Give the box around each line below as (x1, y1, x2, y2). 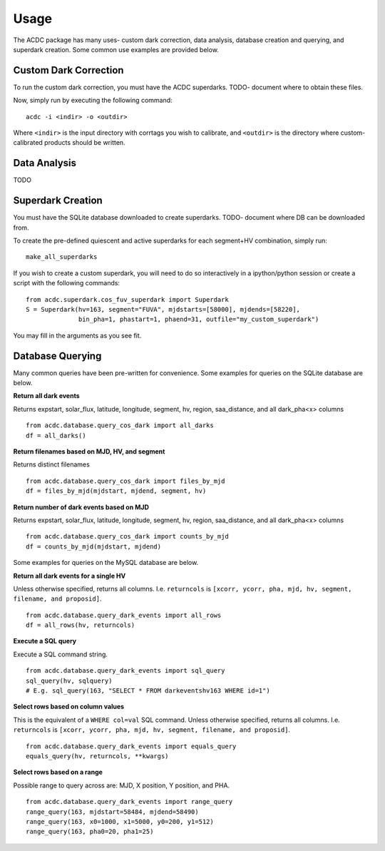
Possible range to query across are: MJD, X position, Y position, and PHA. (13, 781, 230, 790)
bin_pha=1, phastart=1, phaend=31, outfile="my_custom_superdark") (78, 315, 319, 324)
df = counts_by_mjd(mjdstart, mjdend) (26, 542, 162, 551)
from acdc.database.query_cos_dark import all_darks (26, 422, 214, 429)
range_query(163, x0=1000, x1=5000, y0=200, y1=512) (26, 817, 214, 825)
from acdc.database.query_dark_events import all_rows (26, 611, 222, 619)
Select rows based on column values (13, 703, 125, 711)
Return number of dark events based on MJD (13, 503, 150, 511)
